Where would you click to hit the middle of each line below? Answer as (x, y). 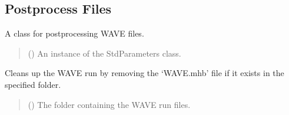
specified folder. (33, 84)
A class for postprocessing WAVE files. (74, 33)
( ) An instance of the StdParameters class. (104, 53)
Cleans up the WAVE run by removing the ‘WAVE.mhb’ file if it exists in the (144, 73)
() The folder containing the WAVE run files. (109, 104)
